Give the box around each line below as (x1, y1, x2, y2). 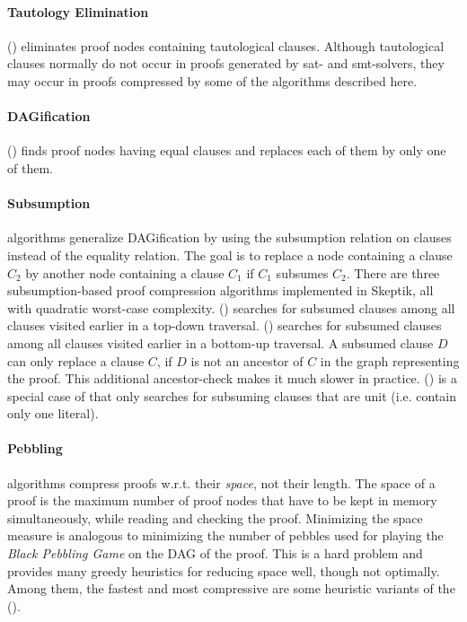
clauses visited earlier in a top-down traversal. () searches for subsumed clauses (7, 316, 442, 335)
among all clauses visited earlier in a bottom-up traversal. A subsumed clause (7, 333, 434, 352)
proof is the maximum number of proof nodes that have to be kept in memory (7, 491, 437, 510)
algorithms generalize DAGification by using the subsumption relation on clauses (7, 228, 452, 247)
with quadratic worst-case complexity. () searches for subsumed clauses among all (7, 298, 455, 317)
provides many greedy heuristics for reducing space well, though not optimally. (7, 561, 440, 580)
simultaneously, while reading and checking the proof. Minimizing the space (7, 508, 423, 527)
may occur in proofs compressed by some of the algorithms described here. (7, 71, 418, 90)
